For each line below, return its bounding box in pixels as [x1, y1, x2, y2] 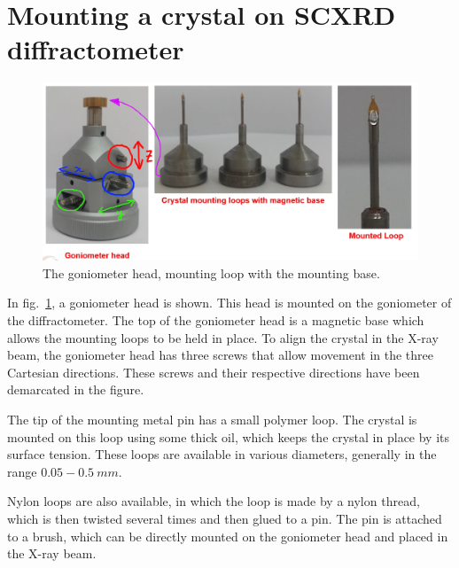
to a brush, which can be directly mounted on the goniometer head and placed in [7, 526, 448, 545]
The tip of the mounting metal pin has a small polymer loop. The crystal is [7, 410, 417, 429]
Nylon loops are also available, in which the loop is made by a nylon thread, [7, 492, 420, 510]
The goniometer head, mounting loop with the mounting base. [43, 263, 380, 282]
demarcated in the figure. [7, 380, 144, 399]
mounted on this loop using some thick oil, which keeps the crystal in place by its [7, 427, 450, 446]
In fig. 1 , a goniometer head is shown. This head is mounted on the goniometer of [7, 293, 452, 312]
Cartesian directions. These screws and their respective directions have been [7, 362, 420, 381]
